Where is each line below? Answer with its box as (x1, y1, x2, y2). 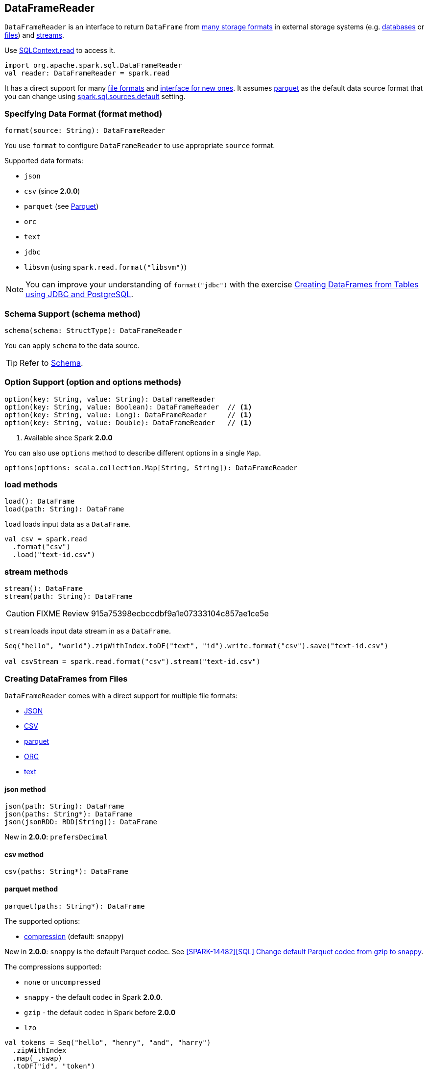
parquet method (4, 884, 58, 893)
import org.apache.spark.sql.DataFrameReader (4, 61, 182, 70)
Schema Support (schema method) (4, 308, 141, 319)
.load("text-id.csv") (12, 551, 95, 559)
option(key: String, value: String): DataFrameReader (4, 395, 215, 403)
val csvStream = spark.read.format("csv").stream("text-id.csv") (4, 658, 261, 666)
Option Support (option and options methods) (4, 377, 182, 387)
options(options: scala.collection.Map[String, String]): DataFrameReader (4, 463, 298, 472)
